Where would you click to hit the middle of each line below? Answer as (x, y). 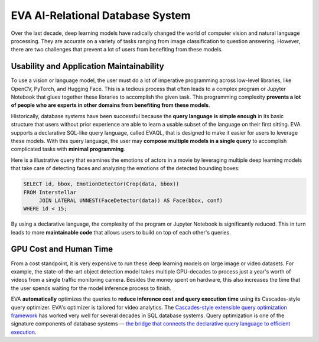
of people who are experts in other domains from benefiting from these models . (110, 105)
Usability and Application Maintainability (88, 66)
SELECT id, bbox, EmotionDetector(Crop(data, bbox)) (101, 184)
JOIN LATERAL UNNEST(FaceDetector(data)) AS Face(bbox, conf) (131, 200)
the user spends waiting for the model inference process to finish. (91, 288)
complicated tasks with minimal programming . (68, 149)
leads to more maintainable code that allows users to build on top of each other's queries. (121, 232)
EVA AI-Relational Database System (101, 15)
